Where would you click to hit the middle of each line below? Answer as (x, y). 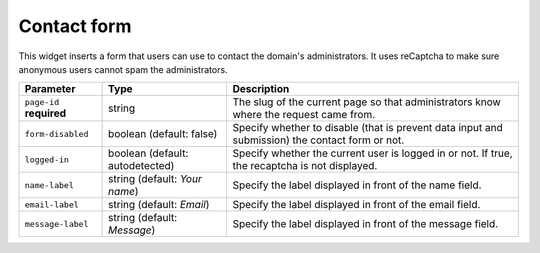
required (45, 113)
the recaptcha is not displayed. (305, 166)
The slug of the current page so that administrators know (367, 102)
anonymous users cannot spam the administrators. (123, 69)
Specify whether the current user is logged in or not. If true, (373, 153)
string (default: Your (155, 179)
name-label (49, 185)
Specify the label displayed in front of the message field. (365, 224)
